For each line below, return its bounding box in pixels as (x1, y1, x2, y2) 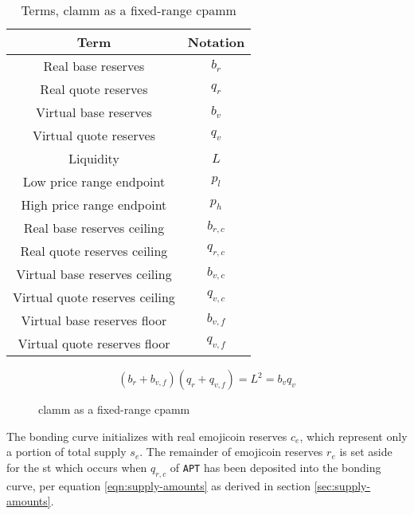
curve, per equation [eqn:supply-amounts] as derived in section (6, 477, 310, 493)
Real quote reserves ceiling (20, 242, 168, 260)
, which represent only (299, 427, 408, 444)
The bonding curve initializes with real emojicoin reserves (6, 427, 287, 444)
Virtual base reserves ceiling (16, 265, 172, 283)
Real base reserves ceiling (23, 218, 165, 237)
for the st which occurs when (6, 458, 147, 475)
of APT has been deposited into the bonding (170, 458, 381, 475)
